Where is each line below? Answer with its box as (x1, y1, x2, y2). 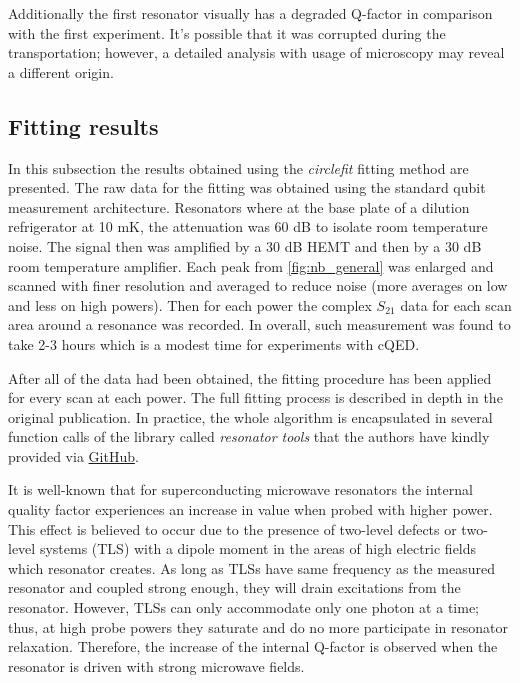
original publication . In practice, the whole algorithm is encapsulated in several (8, 406, 493, 427)
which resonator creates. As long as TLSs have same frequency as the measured (8, 557, 496, 578)
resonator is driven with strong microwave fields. (8, 655, 305, 676)
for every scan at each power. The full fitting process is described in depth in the (8, 387, 503, 408)
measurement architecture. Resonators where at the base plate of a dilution (8, 196, 470, 217)
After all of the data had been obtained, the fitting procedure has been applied (8, 367, 492, 388)
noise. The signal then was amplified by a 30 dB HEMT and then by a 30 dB (8, 235, 482, 256)
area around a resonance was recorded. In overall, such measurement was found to (8, 314, 511, 335)
